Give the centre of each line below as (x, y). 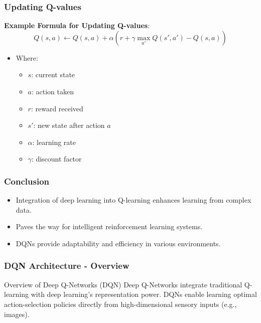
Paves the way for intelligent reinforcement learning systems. (109, 226)
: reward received (57, 108)
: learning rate (54, 142)
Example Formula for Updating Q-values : (77, 25)
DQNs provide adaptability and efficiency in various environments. (118, 243)
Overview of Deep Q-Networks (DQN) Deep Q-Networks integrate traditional (123, 284)
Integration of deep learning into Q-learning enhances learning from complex (134, 200)
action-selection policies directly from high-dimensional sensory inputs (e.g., (120, 304)
